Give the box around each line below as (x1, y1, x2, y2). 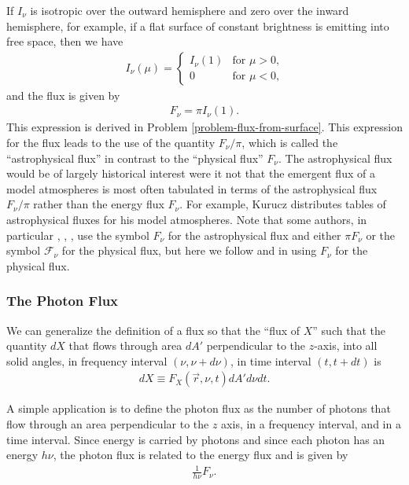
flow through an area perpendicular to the (6, 416, 209, 432)
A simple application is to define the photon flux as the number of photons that (6, 400, 391, 417)
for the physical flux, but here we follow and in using (61, 242, 317, 259)
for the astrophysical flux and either (168, 226, 341, 243)
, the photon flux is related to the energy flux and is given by (53, 446, 348, 463)
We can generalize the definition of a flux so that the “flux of (6, 321, 300, 338)
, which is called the (241, 134, 338, 151)
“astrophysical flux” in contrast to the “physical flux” (6, 149, 263, 166)
